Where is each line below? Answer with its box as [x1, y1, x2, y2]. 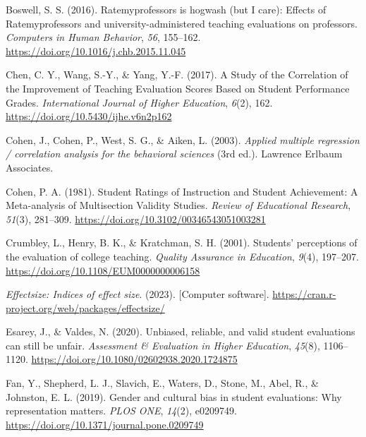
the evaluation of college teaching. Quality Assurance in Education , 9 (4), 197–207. [6, 249, 359, 263]
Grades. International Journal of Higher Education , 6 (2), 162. [6, 95, 273, 109]
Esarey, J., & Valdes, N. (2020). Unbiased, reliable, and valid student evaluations [6, 324, 355, 339]
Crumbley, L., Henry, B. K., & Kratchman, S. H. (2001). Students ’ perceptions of [6, 235, 358, 250]
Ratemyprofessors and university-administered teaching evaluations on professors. [6, 16, 358, 30]
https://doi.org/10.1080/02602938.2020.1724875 [31, 352, 238, 366]
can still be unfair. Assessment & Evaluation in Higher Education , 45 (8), [6, 337, 320, 352]
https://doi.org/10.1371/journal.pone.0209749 [6, 417, 204, 431]
